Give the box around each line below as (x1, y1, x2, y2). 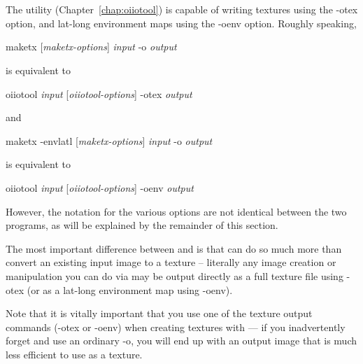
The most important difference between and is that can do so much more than (6, 241, 342, 255)
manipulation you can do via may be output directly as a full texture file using (6, 268, 343, 283)
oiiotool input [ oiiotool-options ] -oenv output (6, 180, 194, 195)
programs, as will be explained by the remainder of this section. (6, 218, 278, 232)
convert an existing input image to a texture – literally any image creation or (6, 255, 336, 269)
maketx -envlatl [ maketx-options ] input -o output (6, 133, 213, 148)
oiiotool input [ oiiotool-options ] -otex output (6, 86, 192, 101)
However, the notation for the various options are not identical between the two (6, 204, 347, 218)
